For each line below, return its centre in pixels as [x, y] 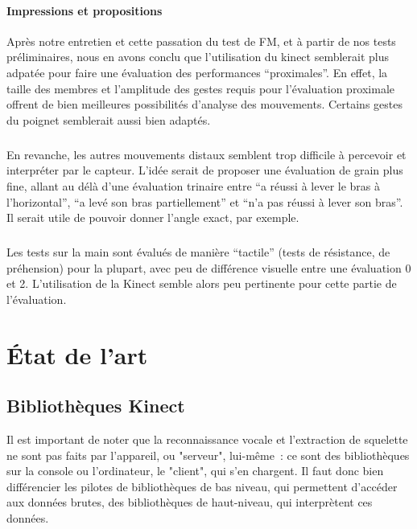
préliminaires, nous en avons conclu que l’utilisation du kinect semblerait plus [198, 57]
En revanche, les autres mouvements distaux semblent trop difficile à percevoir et [206, 154]
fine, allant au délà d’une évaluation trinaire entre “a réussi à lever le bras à [194, 185]
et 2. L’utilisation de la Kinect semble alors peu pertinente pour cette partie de [202, 283]
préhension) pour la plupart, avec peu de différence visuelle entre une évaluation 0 [209, 267]
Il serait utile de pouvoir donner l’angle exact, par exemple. [153, 217]
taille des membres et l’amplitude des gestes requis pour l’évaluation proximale [201, 88]
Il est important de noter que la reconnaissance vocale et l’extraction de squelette [207, 439]
